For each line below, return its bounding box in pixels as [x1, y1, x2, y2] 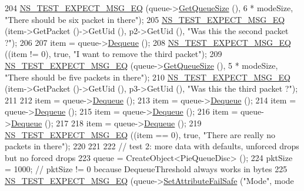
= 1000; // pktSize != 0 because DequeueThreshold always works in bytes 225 [5, 163, 288, 175]
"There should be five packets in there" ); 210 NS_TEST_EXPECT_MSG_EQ [5, 71, 290, 83]
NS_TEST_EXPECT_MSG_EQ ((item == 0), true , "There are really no [5, 128, 275, 140]
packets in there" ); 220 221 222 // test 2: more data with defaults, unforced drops [5, 140, 299, 152]
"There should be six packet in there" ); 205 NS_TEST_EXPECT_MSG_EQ [5, 13, 285, 25]
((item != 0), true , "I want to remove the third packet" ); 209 [5, 48, 222, 60]
